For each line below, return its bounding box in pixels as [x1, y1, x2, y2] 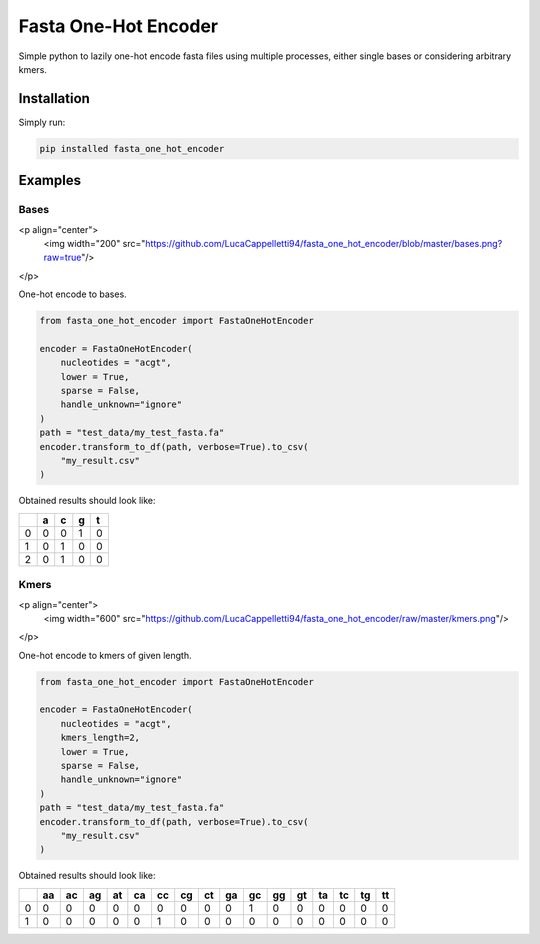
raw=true [43, 251, 82, 264]
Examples [18, 172, 82, 189]
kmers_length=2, [60, 732, 140, 744]
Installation [18, 90, 90, 107]
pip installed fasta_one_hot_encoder [39, 143, 225, 154]
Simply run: [18, 116, 66, 128]
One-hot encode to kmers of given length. [18, 649, 192, 661]
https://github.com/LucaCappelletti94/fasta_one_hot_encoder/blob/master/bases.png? [145, 237, 503, 249]
